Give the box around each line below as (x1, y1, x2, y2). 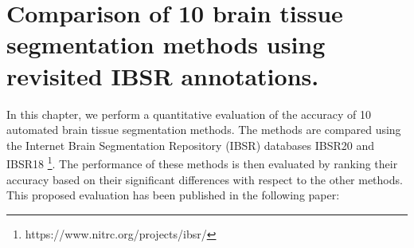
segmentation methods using (6, 28, 326, 61)
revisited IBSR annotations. (6, 59, 319, 92)
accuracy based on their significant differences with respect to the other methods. (6, 171, 403, 187)
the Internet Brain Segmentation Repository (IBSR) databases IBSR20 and (6, 136, 374, 153)
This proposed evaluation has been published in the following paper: (6, 187, 340, 203)
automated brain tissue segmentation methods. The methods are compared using (6, 121, 401, 138)
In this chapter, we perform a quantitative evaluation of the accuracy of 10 (6, 105, 371, 122)
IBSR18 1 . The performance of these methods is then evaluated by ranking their (6, 153, 398, 171)
